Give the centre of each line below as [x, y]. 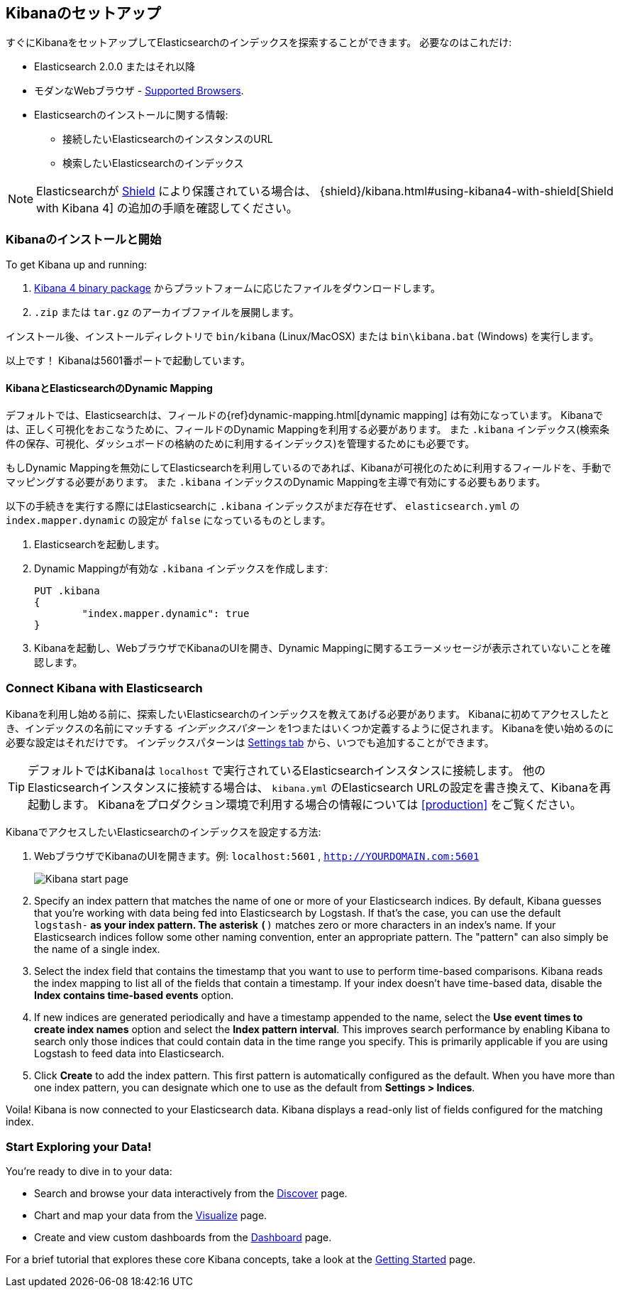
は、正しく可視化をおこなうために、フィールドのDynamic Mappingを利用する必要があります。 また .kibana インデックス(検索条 [308, 430]
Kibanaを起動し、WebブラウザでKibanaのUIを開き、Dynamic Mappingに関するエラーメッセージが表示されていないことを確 [322, 648]
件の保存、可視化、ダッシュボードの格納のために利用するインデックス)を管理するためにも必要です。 [240, 444]
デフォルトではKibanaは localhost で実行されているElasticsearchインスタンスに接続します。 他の [287, 771]
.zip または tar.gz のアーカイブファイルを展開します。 [167, 312]
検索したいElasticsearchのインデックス [153, 163]
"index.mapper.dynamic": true [166, 614]
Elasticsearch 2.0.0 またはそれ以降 [115, 67]
